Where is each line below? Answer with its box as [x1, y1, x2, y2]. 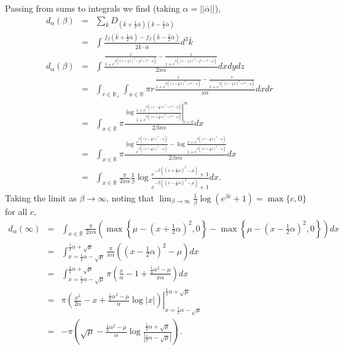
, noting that [106, 191, 154, 204]
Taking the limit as [5, 191, 77, 204]
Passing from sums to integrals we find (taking [5, 2, 180, 14]
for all [5, 204, 28, 217]
